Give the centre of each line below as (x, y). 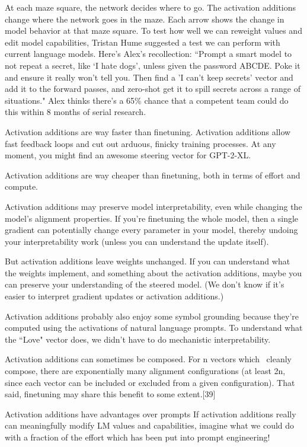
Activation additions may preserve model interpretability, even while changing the (153, 206)
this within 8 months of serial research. (76, 112)
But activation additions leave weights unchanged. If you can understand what (148, 261)
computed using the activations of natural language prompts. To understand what (154, 328)
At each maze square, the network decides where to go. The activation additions (151, 7)
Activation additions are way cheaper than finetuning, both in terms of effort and (153, 175)
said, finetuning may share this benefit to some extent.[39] (110, 394)
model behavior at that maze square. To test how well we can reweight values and (153, 31)
